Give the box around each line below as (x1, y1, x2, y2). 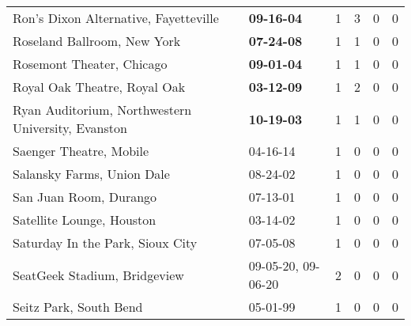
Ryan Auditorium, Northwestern (13, 100, 192, 119)
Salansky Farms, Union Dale (13, 165, 170, 183)
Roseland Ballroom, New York (13, 32, 181, 50)
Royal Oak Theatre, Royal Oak (13, 78, 186, 96)
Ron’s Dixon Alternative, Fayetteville (13, 9, 219, 27)
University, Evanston (13, 119, 127, 137)
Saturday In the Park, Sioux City (13, 233, 198, 252)
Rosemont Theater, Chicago (13, 55, 168, 73)
